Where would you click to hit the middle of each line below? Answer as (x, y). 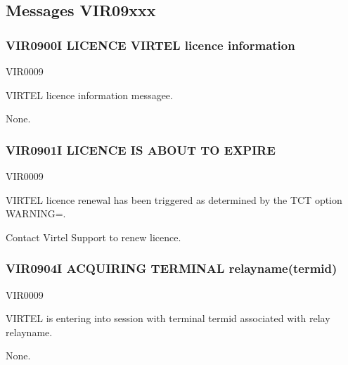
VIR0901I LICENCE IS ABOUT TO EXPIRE (141, 149)
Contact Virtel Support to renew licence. (94, 237)
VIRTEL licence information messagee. (89, 95)
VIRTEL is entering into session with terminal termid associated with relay (168, 318)
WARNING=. (36, 213)
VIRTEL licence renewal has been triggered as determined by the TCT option (174, 199)
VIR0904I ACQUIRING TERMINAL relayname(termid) (172, 268)
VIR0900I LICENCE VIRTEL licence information (150, 45)
